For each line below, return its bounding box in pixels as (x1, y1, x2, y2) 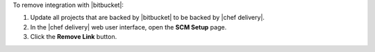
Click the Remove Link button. (30, 33, 117, 41)
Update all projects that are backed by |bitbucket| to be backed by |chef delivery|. (30, 14, 265, 22)
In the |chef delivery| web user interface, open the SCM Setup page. (30, 23, 227, 31)
